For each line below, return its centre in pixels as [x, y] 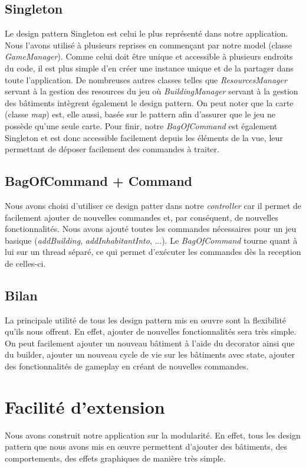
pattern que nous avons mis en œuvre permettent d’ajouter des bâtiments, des [146, 446]
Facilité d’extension [85, 406]
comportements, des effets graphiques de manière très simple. [115, 458]
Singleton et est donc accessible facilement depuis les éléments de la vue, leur [144, 137]
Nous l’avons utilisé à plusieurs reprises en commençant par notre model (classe [148, 45]
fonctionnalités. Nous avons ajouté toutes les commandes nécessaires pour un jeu [151, 229]
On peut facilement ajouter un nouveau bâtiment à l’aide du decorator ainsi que [150, 343]
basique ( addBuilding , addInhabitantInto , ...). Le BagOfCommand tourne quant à [151, 240]
